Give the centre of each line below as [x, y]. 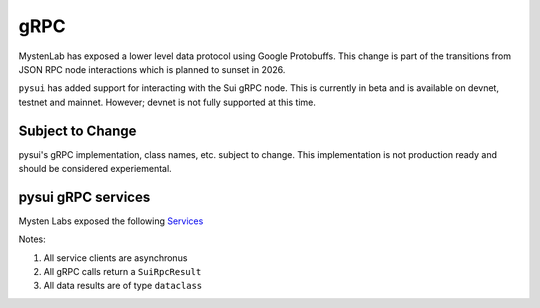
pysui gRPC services [84, 196]
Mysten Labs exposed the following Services [111, 221]
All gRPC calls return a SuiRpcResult [122, 272]
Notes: [32, 239]
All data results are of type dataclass [123, 286]
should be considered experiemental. [95, 169]
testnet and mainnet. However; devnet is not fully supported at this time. [167, 102]
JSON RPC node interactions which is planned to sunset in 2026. [152, 69]
